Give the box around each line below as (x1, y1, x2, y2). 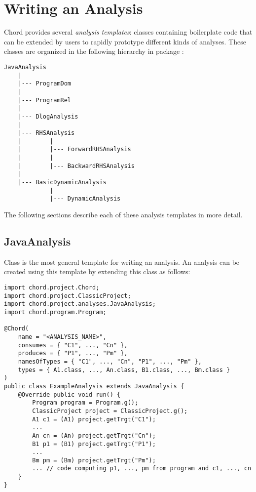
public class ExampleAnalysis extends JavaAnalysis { (4, 382, 184, 390)
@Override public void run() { (18, 391, 121, 398)
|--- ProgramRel (18, 96, 72, 104)
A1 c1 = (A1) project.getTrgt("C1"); (32, 415, 156, 423)
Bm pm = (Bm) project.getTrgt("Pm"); (32, 456, 156, 464)
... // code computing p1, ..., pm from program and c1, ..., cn (32, 465, 252, 472)
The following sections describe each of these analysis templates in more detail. (4, 209, 243, 220)
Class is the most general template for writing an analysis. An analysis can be (4, 256, 240, 267)
